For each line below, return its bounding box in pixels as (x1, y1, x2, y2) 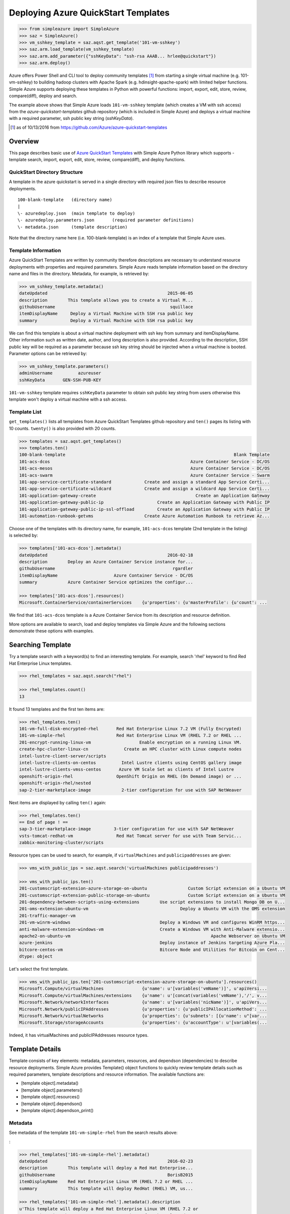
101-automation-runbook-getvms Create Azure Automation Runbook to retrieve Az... (19, 513, 270, 519)
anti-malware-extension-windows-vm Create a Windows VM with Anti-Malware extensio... (19, 927, 286, 932)
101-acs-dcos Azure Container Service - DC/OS (19, 459, 270, 464)
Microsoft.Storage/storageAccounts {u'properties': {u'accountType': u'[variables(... (19, 1020, 268, 1026)
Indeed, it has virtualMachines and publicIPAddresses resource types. (9, 1032, 149, 1038)
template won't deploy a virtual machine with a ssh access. (9, 396, 127, 403)
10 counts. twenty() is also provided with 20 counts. (9, 425, 116, 431)
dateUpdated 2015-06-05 (19, 290, 193, 296)
